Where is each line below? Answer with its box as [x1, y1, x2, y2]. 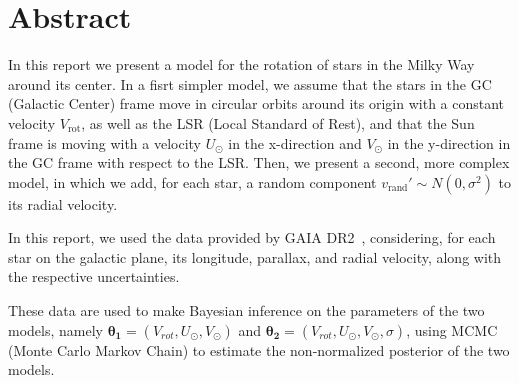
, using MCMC [406, 319, 498, 340]
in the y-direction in [387, 132, 511, 153]
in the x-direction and [228, 132, 362, 153]
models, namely [8, 319, 103, 340]
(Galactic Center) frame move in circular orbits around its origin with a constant [8, 93, 505, 114]
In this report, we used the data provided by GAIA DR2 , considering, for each [8, 227, 496, 248]
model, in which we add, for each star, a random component [8, 171, 377, 192]
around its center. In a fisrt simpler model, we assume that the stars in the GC [8, 73, 492, 94]
